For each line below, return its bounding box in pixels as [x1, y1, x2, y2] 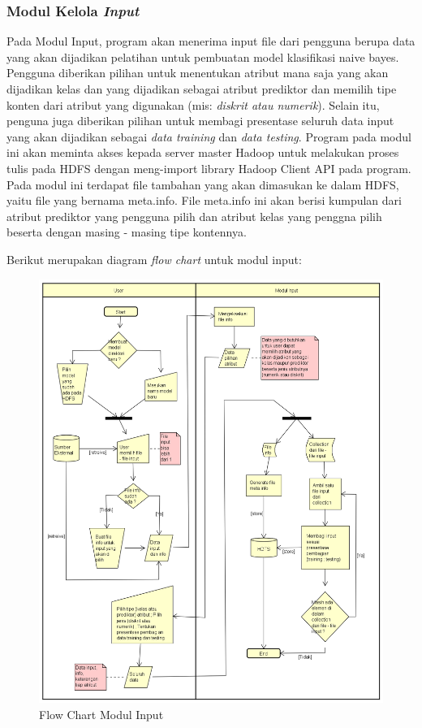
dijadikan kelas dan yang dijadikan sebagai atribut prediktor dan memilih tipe [6, 80, 397, 97]
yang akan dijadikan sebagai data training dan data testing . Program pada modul [6, 128, 411, 145]
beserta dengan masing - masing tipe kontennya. [6, 223, 247, 240]
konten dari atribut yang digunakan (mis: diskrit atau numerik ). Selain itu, [6, 96, 380, 113]
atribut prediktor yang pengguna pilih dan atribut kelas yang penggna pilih [6, 207, 382, 224]
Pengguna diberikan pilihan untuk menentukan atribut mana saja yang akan [6, 64, 389, 81]
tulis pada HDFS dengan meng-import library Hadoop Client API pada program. [6, 159, 411, 176]
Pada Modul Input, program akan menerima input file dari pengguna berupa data [6, 32, 416, 50]
